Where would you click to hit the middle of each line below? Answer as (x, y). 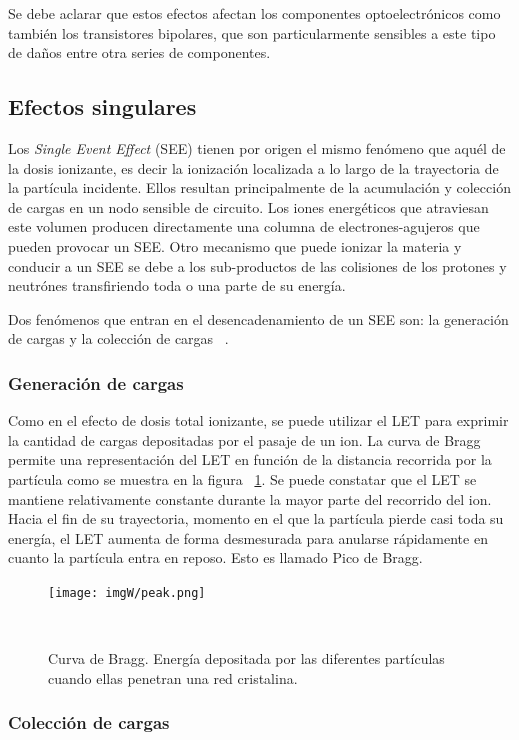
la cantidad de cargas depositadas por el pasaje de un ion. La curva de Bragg (244, 439)
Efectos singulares (102, 106)
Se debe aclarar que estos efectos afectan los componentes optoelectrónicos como (254, 13)
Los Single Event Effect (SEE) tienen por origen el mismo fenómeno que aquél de (257, 147)
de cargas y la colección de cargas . (118, 338)
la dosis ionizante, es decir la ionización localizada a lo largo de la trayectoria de (253, 167)
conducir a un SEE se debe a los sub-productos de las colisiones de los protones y (257, 265)
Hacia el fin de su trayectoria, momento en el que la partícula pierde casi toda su (256, 518)
